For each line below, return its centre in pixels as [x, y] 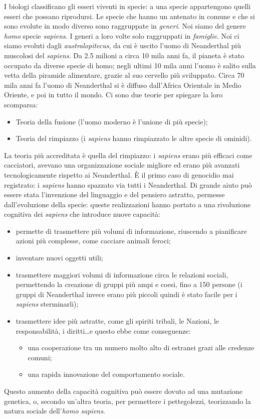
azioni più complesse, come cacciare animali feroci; [93, 241]
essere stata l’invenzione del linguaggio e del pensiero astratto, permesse [114, 194]
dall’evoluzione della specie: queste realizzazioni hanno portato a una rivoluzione [127, 204]
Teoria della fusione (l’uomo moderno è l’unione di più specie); [112, 121]
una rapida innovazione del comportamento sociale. [106, 374]
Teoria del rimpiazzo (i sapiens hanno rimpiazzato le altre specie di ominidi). [134, 138]
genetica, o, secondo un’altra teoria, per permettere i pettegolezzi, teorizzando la [128, 401]
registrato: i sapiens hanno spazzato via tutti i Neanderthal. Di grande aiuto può [128, 184]
